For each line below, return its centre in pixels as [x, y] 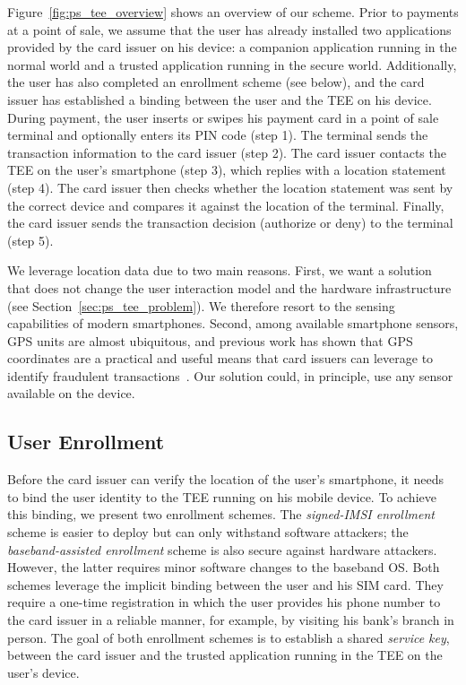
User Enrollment [86, 442]
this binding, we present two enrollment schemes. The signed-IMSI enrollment [221, 514]
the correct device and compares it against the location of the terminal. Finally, [226, 205]
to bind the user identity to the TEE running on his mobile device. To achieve [222, 496]
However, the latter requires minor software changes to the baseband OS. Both [224, 567]
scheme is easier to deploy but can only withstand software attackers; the [208, 532]
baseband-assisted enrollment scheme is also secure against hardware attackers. [222, 549]
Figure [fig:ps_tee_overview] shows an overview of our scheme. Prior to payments [233, 12]
